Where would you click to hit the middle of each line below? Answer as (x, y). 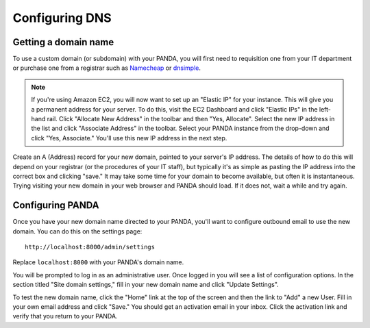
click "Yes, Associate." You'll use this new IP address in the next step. (129, 138)
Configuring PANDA (56, 205)
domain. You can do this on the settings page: (77, 231)
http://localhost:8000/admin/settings (90, 247)
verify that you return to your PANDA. (65, 316)
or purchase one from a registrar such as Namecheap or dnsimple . (107, 68)
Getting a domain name (63, 42)
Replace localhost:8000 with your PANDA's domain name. (98, 262)
